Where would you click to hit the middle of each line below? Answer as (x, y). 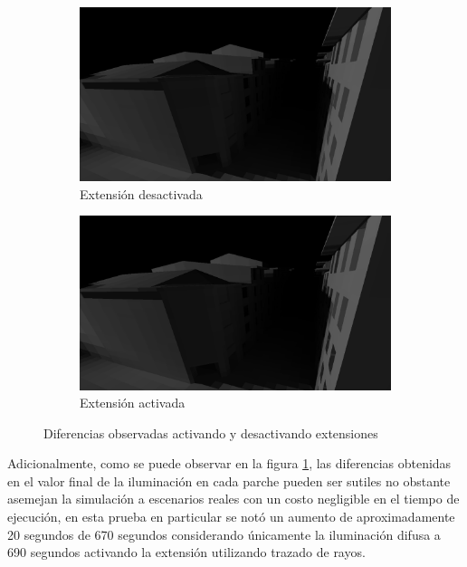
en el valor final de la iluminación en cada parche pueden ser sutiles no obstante (229, 481)
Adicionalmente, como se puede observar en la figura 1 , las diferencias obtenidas (229, 463)
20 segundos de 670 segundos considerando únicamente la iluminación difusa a (224, 534)
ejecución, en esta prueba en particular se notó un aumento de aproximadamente (231, 517)
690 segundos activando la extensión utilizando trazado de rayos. (186, 552)
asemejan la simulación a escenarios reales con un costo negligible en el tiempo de (233, 499)
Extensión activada (133, 403)
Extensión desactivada (141, 193)
